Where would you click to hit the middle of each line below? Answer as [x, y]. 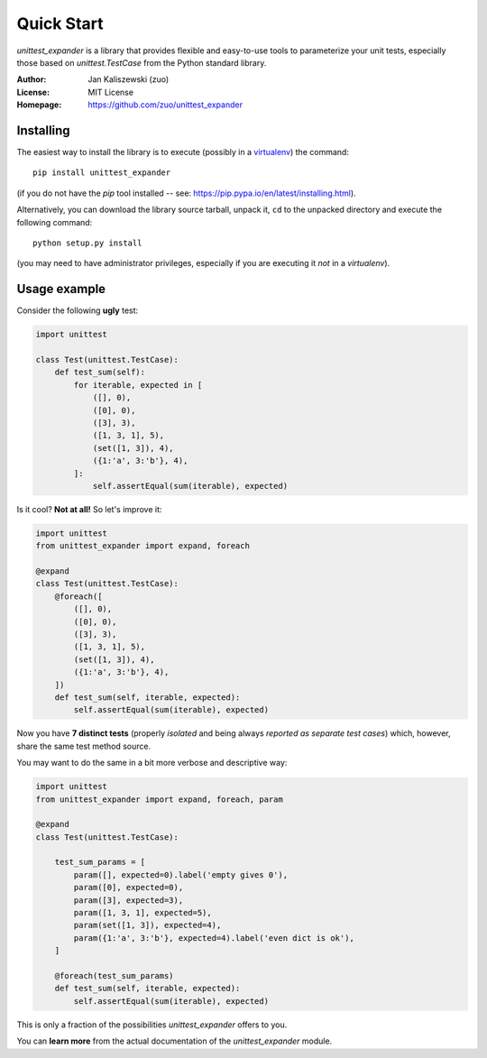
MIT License [111, 92]
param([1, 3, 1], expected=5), [142, 913]
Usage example [61, 289]
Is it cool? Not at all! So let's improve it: [89, 509]
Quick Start [60, 23]
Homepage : [39, 105]
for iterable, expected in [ [138, 385]
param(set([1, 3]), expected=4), [147, 925]
